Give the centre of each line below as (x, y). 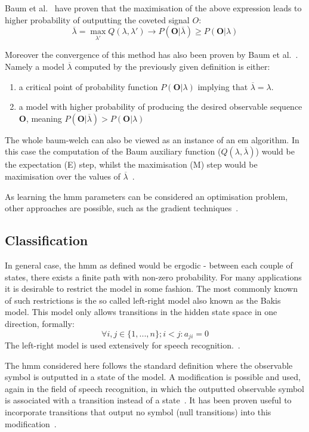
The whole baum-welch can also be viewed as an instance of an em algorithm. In (152, 139)
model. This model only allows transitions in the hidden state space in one (141, 312)
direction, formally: (40, 323)
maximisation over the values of (63, 176)
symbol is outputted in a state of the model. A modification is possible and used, (153, 377)
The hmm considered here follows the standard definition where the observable (149, 365)
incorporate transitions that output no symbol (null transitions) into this (138, 411)
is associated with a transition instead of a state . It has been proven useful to (148, 400)
